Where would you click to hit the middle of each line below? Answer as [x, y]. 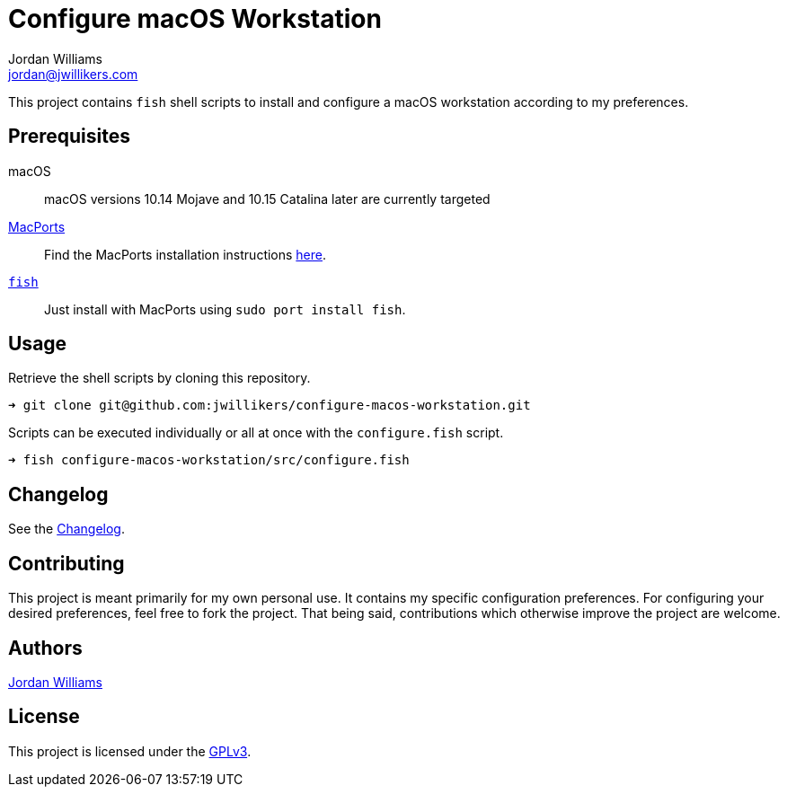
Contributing [66, 563]
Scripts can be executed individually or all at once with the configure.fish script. [256, 433]
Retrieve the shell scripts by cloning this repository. [159, 378]
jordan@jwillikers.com [73, 74]
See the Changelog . [67, 529]
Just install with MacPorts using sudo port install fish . [225, 309]
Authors [45, 648]
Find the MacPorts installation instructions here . [186, 254]
